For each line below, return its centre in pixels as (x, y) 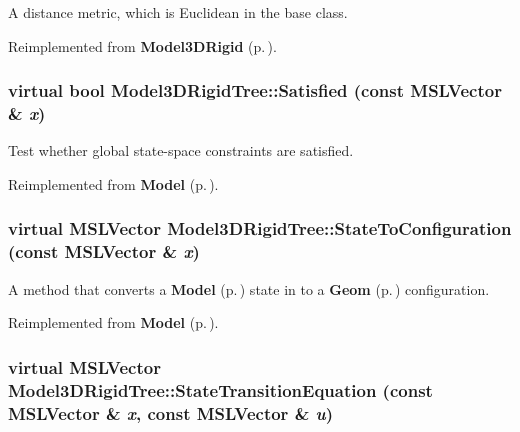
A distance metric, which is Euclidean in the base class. (178, 12)
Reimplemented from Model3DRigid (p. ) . (142, 45)
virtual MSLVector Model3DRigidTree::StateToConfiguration (260, 228)
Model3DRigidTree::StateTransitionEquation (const (220, 389)
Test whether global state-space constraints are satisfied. (181, 150)
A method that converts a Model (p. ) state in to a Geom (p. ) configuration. (249, 288)
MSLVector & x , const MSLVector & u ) (171, 412)
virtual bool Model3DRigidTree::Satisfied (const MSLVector (255, 90)
